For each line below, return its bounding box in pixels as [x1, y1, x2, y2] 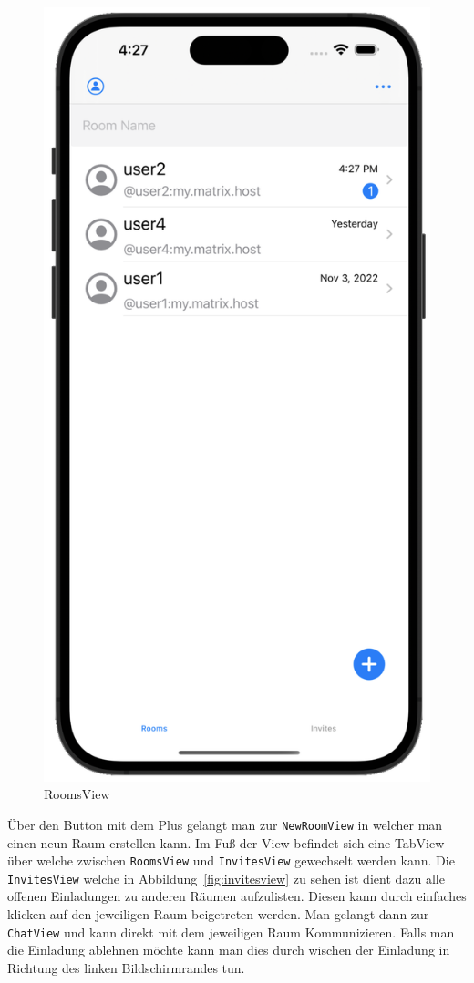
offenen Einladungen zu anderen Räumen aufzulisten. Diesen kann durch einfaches [7, 886, 467, 906]
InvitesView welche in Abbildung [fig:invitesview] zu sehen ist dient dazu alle [7, 868, 445, 887]
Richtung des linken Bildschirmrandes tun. [7, 957, 245, 977]
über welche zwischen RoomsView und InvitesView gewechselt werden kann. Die [7, 851, 455, 870]
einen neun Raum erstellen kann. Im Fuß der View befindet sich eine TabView [7, 833, 445, 852]
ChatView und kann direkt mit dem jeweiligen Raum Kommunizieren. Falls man [7, 922, 455, 941]
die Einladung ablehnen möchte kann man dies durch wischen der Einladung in [7, 940, 450, 959]
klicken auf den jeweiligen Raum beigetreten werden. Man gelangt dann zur [7, 905, 429, 923]
